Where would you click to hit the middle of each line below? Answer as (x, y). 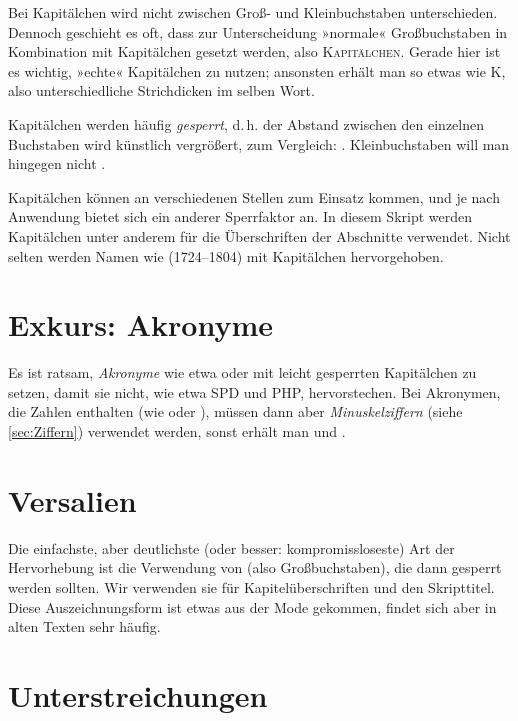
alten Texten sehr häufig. (84, 626)
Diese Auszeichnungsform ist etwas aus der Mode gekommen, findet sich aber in (252, 606)
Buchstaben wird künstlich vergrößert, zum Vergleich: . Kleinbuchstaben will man (259, 143)
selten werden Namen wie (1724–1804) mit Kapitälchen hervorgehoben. (226, 255)
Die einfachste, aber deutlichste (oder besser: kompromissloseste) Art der (231, 547)
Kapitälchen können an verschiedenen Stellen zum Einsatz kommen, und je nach (254, 196)
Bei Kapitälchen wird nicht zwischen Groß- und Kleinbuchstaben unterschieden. (253, 12)
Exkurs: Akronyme (140, 324)
